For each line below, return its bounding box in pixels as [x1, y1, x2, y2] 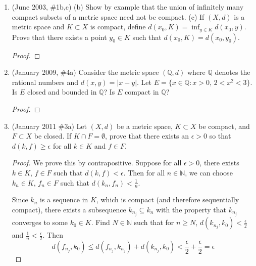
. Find [91, 217, 110, 228]
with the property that [156, 204, 226, 214]
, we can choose [185, 167, 233, 178]
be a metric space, [116, 120, 173, 131]
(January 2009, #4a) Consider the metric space [12, 67, 159, 77]
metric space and [12, 21, 65, 32]
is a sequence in [39, 194, 88, 205]
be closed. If [34, 130, 72, 141]
